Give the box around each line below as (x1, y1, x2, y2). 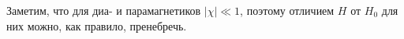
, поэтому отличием (240, 2, 335, 18)
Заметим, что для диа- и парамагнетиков (6, 2, 201, 18)
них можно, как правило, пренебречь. (6, 17, 187, 34)
